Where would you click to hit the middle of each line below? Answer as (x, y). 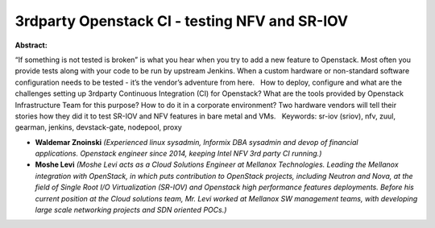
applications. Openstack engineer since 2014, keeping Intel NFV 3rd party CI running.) (178, 154)
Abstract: (31, 45)
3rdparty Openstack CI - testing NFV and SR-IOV (182, 21)
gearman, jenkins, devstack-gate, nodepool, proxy (99, 127)
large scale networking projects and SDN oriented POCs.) (131, 210)
